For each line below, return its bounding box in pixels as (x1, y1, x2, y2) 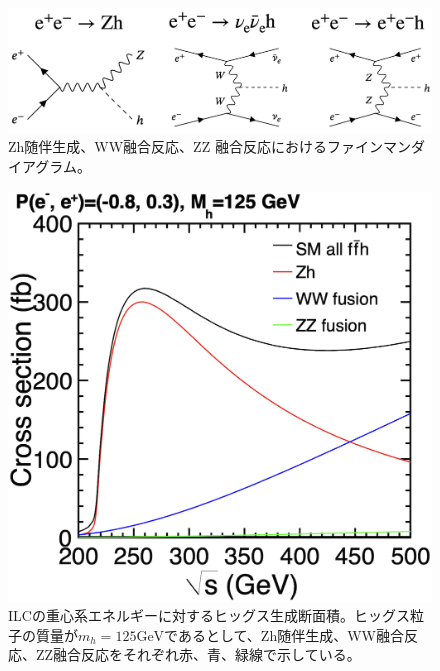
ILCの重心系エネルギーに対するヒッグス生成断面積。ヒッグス (8, 605, 410, 626)
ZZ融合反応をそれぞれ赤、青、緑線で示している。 (35, 644, 361, 665)
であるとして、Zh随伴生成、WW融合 (164, 624, 404, 645)
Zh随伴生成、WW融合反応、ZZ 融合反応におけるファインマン (8, 136, 411, 157)
